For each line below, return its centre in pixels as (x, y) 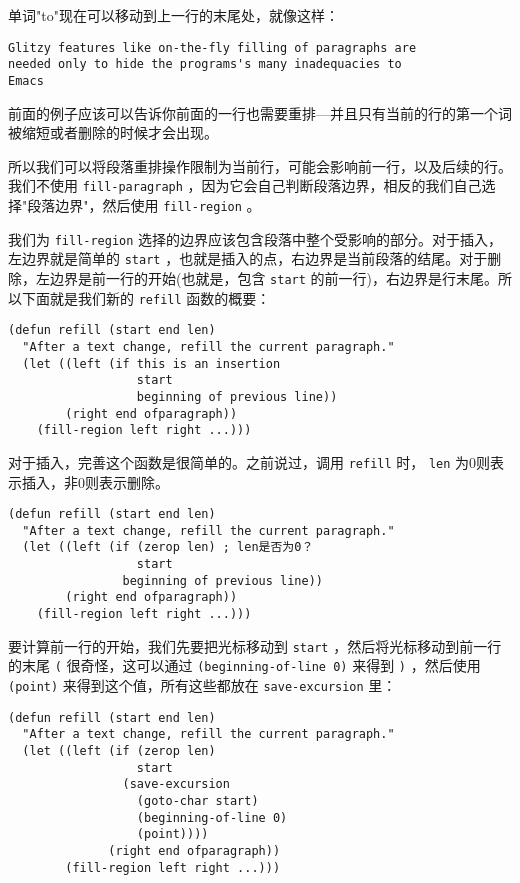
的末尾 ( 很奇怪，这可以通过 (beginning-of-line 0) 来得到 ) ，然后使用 (244, 665)
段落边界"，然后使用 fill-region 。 (144, 205)
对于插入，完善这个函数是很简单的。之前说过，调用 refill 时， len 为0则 (249, 461)
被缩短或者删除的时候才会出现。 (113, 132)
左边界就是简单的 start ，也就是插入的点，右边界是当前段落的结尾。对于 (248, 258)
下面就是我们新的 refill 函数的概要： (146, 297)
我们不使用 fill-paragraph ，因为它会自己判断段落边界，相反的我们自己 (245, 185)
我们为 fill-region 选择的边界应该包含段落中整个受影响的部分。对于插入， (255, 238)
